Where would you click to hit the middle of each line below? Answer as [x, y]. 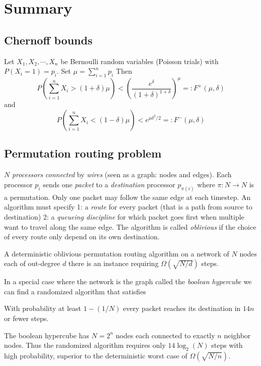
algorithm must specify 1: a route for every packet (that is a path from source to [128, 207]
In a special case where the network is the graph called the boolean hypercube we [128, 281]
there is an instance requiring [113, 263]
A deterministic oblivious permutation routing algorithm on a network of [117, 253]
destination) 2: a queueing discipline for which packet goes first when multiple [124, 216]
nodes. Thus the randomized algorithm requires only [85, 345]
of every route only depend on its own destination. [82, 237]
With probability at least [43, 308]
